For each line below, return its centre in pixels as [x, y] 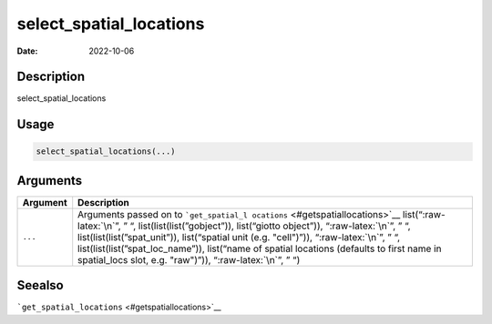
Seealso [40, 285]
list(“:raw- [424, 214]
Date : [27, 51]
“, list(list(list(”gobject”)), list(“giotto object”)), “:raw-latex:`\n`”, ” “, [270, 226]
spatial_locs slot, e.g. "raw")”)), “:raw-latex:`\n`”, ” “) [189, 259]
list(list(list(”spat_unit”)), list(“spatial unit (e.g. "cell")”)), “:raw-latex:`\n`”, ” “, [239, 237]
